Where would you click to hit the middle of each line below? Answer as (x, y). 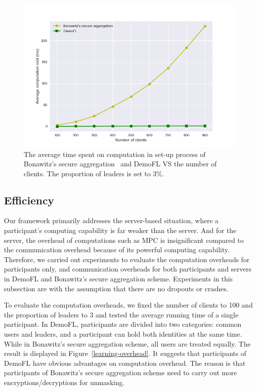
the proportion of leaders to (46, 314)
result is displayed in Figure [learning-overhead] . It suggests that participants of (125, 353)
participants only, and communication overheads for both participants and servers (128, 269)
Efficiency (29, 200)
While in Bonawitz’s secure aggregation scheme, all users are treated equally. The (127, 343)
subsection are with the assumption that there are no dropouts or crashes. (116, 288)
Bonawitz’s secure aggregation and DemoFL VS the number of (120, 164)
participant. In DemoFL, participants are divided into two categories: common (123, 324)
